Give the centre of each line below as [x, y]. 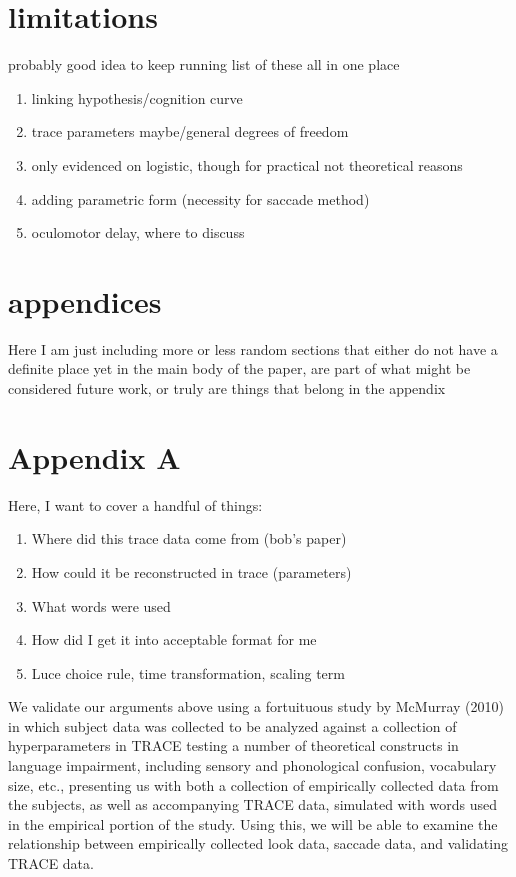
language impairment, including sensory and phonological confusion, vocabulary [252, 765]
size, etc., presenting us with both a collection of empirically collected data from [253, 784]
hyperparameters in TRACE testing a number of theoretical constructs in [233, 745]
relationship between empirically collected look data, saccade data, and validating [258, 843]
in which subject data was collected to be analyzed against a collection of [232, 725]
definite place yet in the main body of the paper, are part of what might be [239, 368]
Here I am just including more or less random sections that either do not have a [253, 348]
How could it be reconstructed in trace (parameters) [191, 571]
